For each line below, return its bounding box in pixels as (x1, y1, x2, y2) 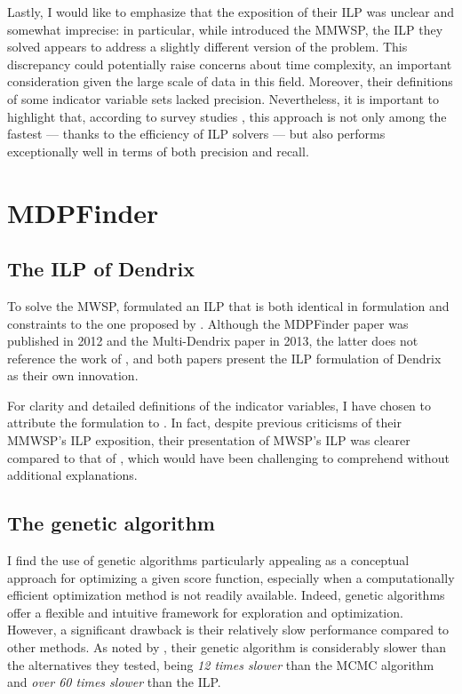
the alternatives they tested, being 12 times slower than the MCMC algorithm (7, 655, 434, 674)
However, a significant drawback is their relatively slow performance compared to (7, 620, 450, 639)
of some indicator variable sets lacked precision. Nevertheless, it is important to (7, 89, 440, 108)
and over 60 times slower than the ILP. (7, 673, 221, 691)
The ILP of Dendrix (7, 255, 195, 283)
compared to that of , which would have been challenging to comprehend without (7, 448, 450, 467)
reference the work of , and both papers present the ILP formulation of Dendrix (7, 348, 442, 367)
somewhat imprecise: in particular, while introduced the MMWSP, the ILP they (7, 20, 443, 38)
